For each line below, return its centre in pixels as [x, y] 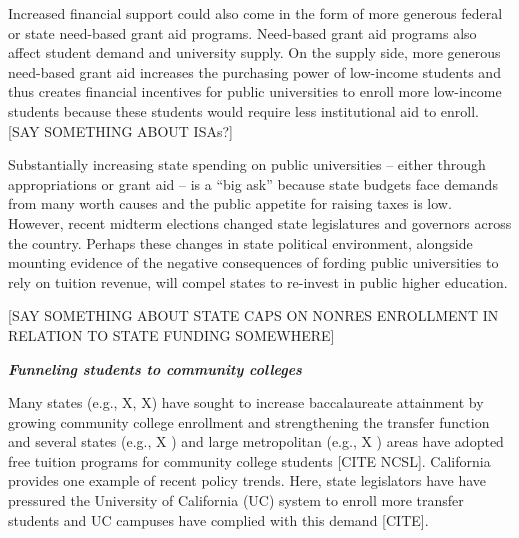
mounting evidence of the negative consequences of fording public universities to [253, 262]
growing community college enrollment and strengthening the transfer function [249, 421]
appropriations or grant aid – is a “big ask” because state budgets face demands [253, 183]
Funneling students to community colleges [155, 368]
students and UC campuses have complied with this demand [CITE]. [218, 519]
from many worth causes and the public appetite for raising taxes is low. [230, 203]
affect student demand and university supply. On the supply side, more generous [254, 52]
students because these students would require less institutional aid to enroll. [243, 110]
